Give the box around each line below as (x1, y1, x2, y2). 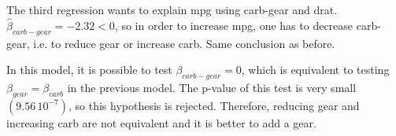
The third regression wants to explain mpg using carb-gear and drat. (6, 2, 338, 17)
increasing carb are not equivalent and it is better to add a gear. (6, 114, 316, 130)
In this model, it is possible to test (6, 61, 172, 78)
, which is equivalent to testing (241, 61, 390, 78)
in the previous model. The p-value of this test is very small (67, 79, 357, 95)
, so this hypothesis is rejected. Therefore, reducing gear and (68, 97, 360, 113)
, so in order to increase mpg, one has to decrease (114, 17, 353, 33)
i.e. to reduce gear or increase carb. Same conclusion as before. (33, 35, 335, 51)
